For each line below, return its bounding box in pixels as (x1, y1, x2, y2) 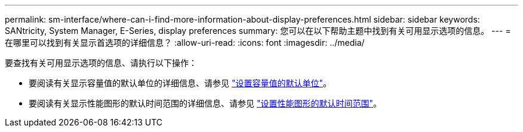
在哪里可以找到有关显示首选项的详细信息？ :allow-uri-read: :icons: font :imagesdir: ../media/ (5, 37, 365, 48)
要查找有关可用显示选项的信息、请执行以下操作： (5, 58, 197, 68)
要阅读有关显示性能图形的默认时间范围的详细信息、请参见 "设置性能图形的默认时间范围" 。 (29, 98, 382, 108)
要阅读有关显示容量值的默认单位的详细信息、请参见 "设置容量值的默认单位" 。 (29, 78, 331, 88)
